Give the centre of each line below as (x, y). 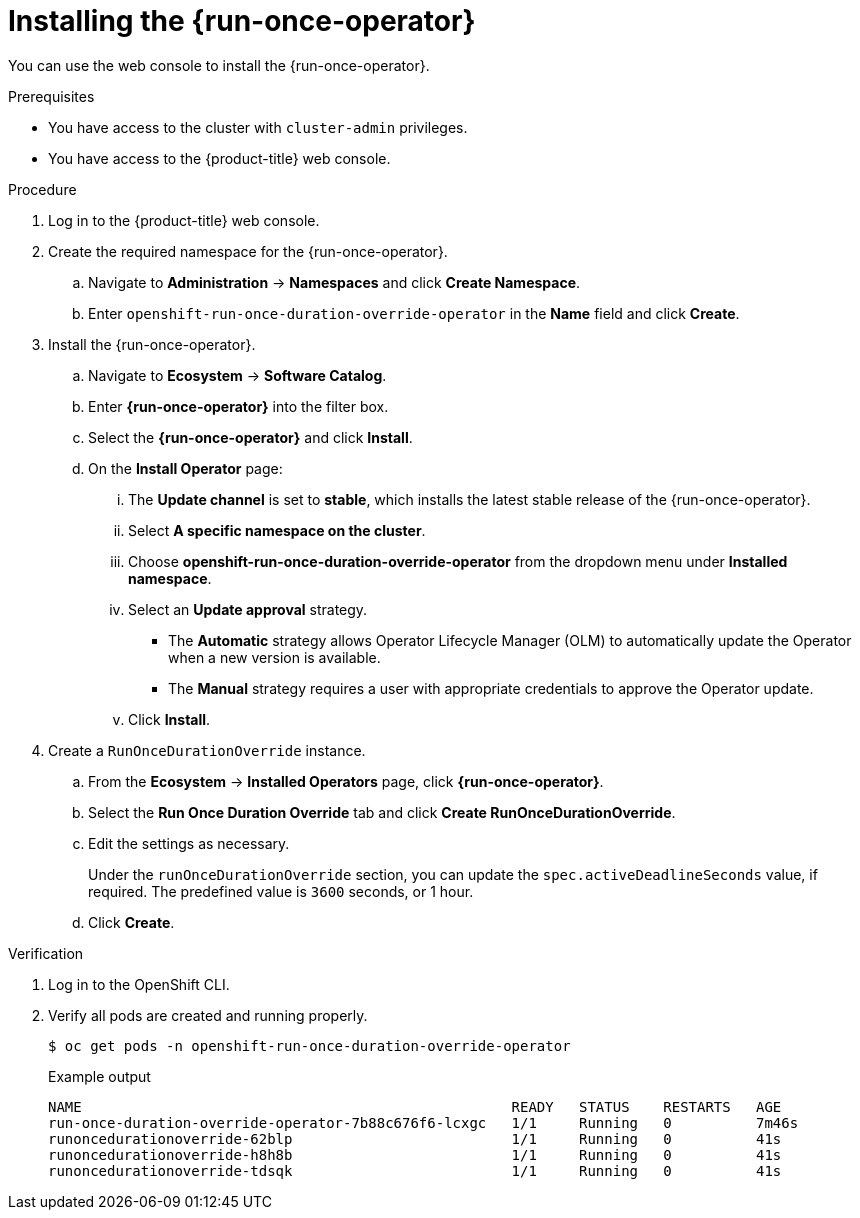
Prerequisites (51, 96)
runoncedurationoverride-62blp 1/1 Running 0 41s (415, 1138)
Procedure (42, 189)
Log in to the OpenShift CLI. (139, 984)
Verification (46, 953)
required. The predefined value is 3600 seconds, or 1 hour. (281, 891)
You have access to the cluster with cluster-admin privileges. (258, 127)
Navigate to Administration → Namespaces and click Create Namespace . (334, 282)
